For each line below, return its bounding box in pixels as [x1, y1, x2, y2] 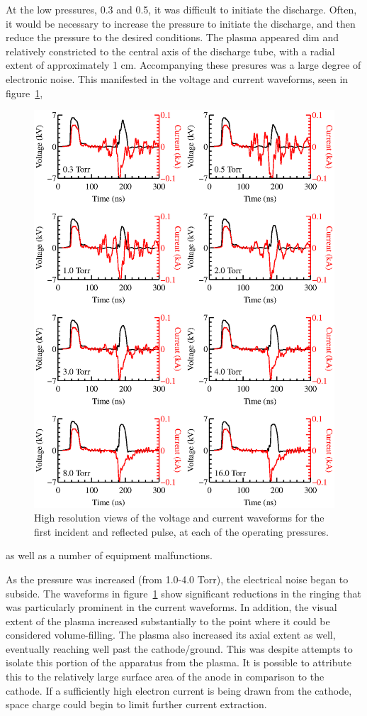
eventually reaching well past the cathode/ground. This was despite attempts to [6, 641, 353, 656]
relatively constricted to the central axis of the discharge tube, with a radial [6, 43, 335, 58]
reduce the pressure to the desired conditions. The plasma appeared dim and [6, 30, 339, 45]
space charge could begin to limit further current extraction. [6, 697, 267, 712]
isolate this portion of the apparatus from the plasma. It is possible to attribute [6, 655, 351, 670]
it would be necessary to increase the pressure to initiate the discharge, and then [6, 16, 356, 31]
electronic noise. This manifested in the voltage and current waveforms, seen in [6, 71, 349, 86]
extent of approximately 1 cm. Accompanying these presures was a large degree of [6, 57, 361, 72]
